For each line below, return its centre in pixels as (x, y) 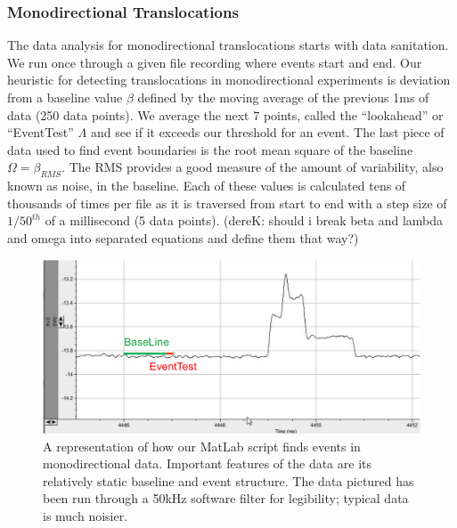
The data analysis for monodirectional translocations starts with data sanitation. (228, 45)
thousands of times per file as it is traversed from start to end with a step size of (227, 203)
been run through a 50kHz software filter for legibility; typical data (226, 498)
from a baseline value (65, 97)
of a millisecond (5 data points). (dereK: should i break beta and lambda (244, 220)
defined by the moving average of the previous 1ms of (283, 97)
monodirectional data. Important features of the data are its (207, 463)
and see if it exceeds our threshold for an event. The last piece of (267, 132)
